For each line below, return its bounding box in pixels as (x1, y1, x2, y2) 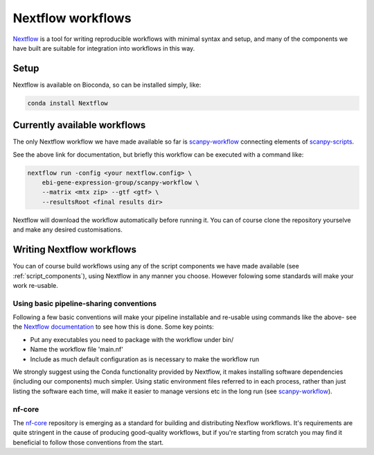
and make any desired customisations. (12, 225, 123, 234)
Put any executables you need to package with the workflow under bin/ (30, 335, 234, 343)
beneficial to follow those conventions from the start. (12, 438, 164, 447)
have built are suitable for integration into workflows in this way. (12, 44, 195, 52)
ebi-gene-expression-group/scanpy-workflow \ (42, 179, 199, 187)
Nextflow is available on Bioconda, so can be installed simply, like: (12, 80, 202, 89)
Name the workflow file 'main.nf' (30, 345, 124, 354)
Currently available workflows (12, 119, 146, 131)
